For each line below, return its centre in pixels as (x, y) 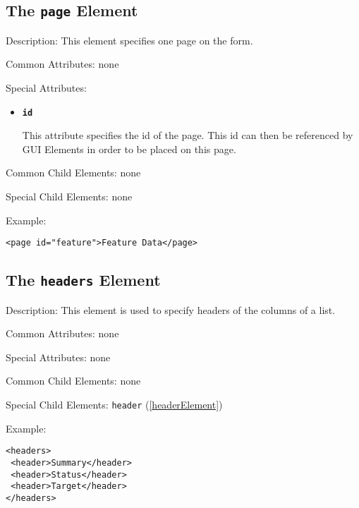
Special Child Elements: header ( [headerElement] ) (114, 404)
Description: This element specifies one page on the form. (129, 40)
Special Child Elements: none (69, 196)
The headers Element (83, 280)
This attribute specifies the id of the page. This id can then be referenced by (188, 135)
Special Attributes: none (58, 357)
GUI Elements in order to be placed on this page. (129, 149)
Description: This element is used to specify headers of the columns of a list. (171, 309)
